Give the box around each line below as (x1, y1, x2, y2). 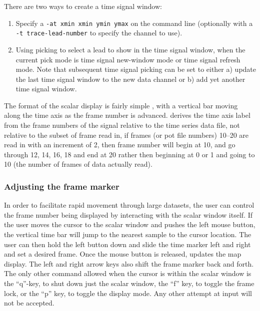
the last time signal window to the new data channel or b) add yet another (15, 73, 245, 84)
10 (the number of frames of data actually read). (4, 159, 152, 169)
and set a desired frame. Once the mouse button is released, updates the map (4, 249, 241, 259)
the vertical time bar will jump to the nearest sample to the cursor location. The (4, 229, 251, 240)
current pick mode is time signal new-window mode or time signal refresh (15, 54, 240, 64)
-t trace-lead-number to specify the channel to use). (15, 27, 182, 38)
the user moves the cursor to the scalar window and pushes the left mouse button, (4, 219, 255, 230)
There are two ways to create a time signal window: (4, 1, 162, 11)
